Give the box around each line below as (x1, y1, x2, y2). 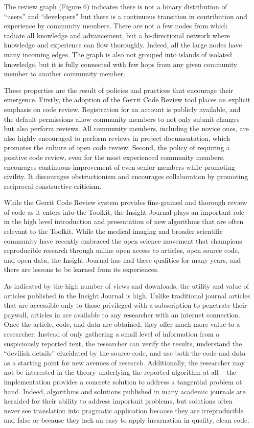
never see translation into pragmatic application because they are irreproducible (4, 405, 244, 415)
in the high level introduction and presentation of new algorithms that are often (4, 216, 244, 226)
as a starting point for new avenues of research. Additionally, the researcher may (4, 357, 245, 367)
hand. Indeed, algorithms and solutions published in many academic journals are (4, 386, 246, 396)
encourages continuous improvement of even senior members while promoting (4, 161, 235, 172)
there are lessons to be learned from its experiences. (4, 264, 159, 274)
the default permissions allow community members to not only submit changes (4, 113, 240, 124)
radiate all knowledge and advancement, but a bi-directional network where (4, 30, 230, 40)
